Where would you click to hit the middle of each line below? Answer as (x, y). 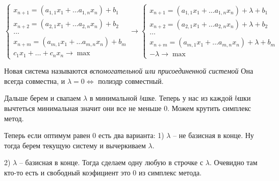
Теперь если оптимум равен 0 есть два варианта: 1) (84, 135)
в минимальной (113, 98)
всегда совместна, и (35, 81)
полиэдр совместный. (131, 81)
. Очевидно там (234, 162)
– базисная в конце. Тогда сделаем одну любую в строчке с (111, 162)
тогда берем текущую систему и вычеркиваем (75, 145)
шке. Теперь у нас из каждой (187, 98)
